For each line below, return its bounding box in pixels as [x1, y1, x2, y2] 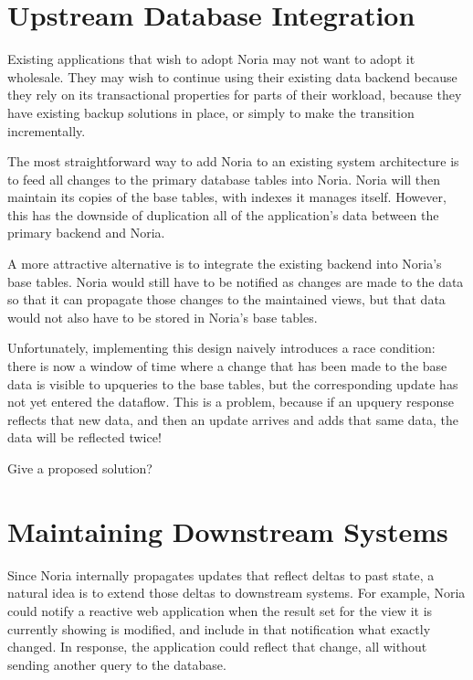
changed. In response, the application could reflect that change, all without [7, 637, 427, 656]
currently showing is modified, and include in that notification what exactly [7, 619, 431, 638]
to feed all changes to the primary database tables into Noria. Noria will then [7, 169, 441, 188]
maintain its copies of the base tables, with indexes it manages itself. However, [7, 187, 447, 207]
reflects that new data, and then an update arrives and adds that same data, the [7, 409, 458, 429]
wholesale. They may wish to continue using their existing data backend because [7, 67, 457, 86]
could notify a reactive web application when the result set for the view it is [7, 600, 433, 620]
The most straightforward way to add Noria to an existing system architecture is [7, 152, 459, 171]
